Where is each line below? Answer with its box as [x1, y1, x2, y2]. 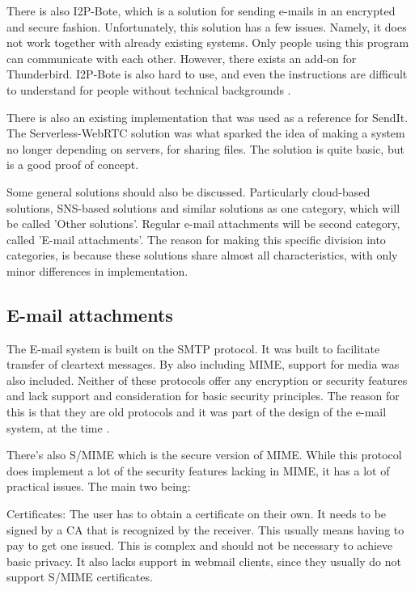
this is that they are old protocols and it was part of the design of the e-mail [6, 403, 387, 420]
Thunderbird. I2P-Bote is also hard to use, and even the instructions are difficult [6, 65, 408, 82]
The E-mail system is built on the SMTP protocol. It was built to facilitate [6, 340, 380, 357]
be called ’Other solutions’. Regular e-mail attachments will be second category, [6, 215, 400, 232]
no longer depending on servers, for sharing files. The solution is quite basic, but [6, 140, 404, 157]
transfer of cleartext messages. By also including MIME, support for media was [6, 356, 400, 373]
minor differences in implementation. [6, 262, 188, 279]
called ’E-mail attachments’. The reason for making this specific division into [6, 230, 386, 247]
